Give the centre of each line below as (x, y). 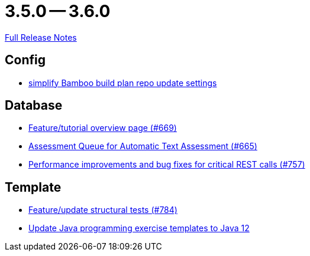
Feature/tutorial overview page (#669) (103, 128)
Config (25, 60)
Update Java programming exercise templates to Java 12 (139, 228)
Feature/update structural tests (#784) (103, 210)
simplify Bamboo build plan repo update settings (123, 83)
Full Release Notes (41, 37)
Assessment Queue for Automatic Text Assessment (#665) (143, 146)
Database (34, 106)
